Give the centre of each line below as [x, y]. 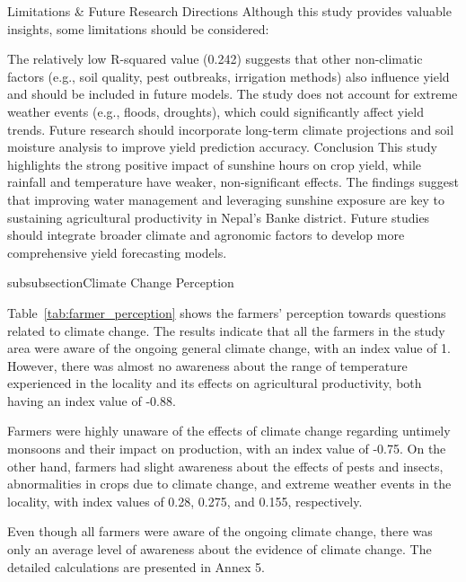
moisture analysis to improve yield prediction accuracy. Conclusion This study [222, 147]
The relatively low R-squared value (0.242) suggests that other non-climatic [215, 59]
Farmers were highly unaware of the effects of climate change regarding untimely [229, 431]
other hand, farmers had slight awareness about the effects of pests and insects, [225, 466]
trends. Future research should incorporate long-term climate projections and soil [231, 129]
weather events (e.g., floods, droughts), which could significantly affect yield [215, 111]
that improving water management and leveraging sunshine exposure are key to [226, 199]
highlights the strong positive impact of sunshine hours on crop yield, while [215, 164]
